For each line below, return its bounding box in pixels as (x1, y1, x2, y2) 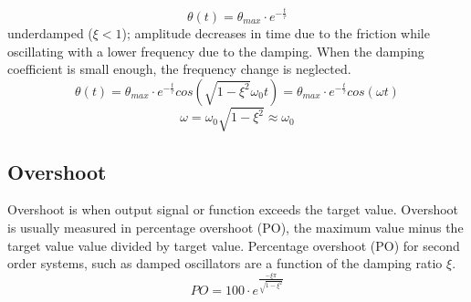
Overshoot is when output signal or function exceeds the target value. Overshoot (7, 200, 459, 219)
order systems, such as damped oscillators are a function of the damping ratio (7, 254, 443, 273)
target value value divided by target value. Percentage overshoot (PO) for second (7, 235, 460, 255)
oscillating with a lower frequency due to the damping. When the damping (7, 41, 424, 60)
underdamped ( (7, 23, 93, 42)
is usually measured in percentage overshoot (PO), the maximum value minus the (7, 218, 464, 237)
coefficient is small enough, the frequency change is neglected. (7, 59, 351, 78)
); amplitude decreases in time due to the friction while (121, 23, 430, 42)
